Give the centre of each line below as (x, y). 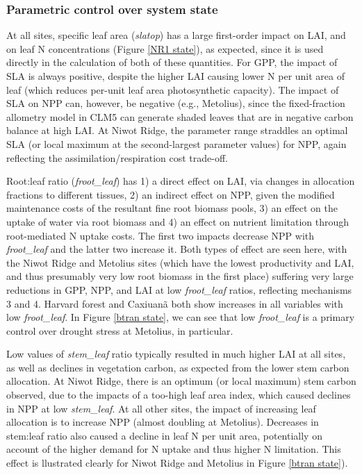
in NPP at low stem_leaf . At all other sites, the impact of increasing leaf (161, 408)
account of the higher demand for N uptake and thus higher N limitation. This (174, 449)
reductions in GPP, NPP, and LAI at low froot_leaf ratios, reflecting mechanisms (179, 289)
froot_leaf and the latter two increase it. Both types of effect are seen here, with (177, 249)
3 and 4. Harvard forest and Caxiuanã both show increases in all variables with (175, 303)
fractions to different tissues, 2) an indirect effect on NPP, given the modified (171, 194)
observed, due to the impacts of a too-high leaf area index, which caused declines (179, 395)
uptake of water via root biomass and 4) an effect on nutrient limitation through (178, 221)
